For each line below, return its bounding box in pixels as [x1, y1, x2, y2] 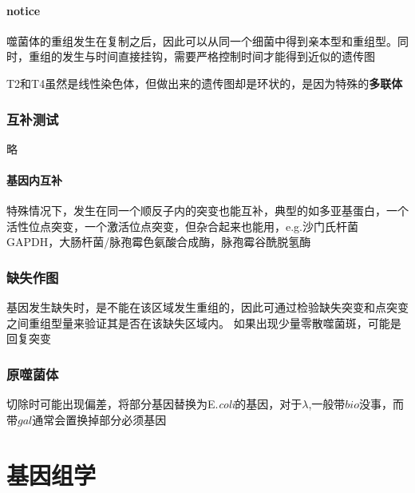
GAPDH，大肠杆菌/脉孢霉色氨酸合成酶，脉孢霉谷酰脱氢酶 [6, 233, 311, 250]
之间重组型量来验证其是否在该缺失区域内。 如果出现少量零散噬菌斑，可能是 [6, 314, 401, 331]
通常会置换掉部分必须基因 [32, 411, 167, 427]
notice [6, 2, 41, 18]
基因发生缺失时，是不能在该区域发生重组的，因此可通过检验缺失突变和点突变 [6, 299, 409, 316]
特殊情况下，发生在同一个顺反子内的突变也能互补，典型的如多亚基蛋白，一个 [6, 202, 409, 219]
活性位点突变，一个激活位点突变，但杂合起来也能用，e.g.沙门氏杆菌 [6, 217, 358, 234]
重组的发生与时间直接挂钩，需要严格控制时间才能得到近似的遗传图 [28, 48, 375, 65]
